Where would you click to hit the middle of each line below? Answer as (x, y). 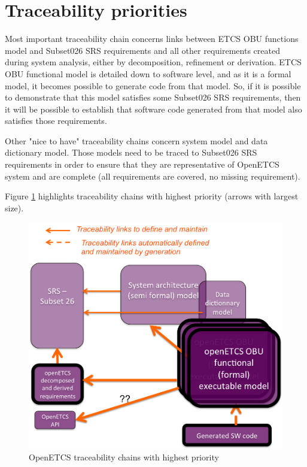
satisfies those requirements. (56, 121)
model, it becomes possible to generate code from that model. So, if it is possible (153, 85)
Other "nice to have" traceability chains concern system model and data (136, 140)
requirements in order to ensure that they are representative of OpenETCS (142, 164)
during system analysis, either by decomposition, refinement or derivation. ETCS (153, 62)
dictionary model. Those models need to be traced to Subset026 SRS (131, 152)
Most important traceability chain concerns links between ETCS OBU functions (152, 39)
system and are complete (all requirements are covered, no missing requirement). (153, 176)
